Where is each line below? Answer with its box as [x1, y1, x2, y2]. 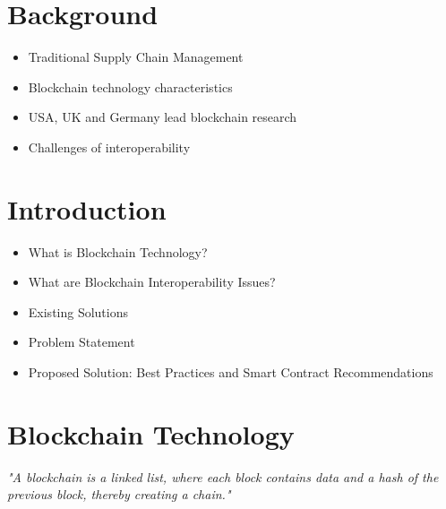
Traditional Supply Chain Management [28, 47, 244, 66]
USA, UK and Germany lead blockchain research [28, 108, 297, 126]
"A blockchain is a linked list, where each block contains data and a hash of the [7, 467, 439, 486]
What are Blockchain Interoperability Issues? [28, 272, 276, 291]
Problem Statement [28, 332, 135, 351]
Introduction [7, 190, 167, 227]
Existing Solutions [28, 302, 129, 321]
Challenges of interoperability [28, 137, 191, 156]
